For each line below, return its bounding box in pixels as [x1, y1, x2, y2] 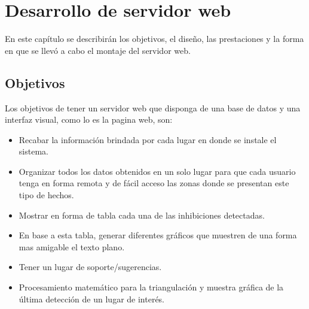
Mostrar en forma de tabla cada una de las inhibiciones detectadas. [19, 208, 265, 221]
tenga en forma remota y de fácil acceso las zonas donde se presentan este [19, 177, 289, 189]
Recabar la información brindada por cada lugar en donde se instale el [19, 133, 277, 146]
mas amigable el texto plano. [19, 240, 125, 253]
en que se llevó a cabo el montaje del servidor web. [5, 44, 191, 56]
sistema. [19, 145, 48, 157]
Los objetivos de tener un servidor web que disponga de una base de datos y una [5, 101, 301, 114]
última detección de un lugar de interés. [19, 292, 165, 305]
